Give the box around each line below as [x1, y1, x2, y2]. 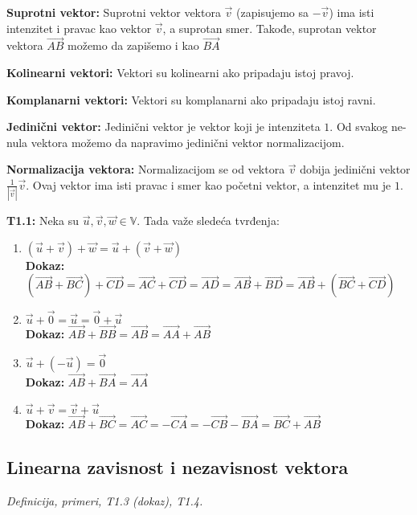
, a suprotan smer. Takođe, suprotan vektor [162, 19, 377, 36]
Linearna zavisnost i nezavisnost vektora [6, 454, 349, 479]
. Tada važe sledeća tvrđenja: [137, 212, 280, 229]
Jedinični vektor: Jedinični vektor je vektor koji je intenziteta [6, 118, 321, 135]
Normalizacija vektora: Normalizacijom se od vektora [6, 161, 285, 178]
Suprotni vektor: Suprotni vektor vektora [6, 4, 221, 20]
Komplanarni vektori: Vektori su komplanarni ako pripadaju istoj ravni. [6, 91, 376, 108]
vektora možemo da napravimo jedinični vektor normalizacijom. [31, 133, 345, 150]
